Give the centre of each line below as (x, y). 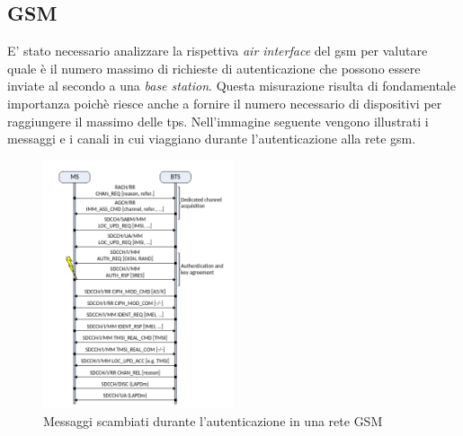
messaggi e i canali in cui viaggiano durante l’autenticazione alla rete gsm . (212, 139)
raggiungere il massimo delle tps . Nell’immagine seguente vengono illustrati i (218, 121)
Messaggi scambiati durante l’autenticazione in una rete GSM (213, 420)
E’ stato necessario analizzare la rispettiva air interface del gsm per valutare (218, 51)
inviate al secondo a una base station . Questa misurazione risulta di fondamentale (231, 86)
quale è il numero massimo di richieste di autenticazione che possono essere (214, 68)
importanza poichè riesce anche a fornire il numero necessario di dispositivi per (225, 103)
